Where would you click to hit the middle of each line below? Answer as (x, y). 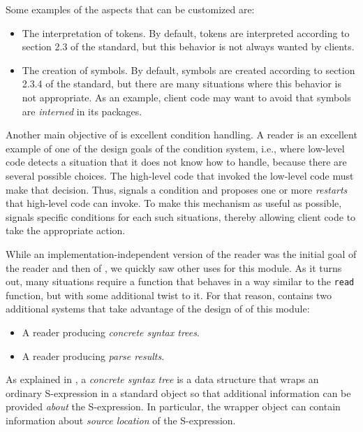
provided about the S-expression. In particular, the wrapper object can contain (173, 406)
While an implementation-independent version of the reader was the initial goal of (181, 253)
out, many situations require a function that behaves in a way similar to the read (180, 281)
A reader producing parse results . (93, 355)
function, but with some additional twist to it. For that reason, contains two (169, 295)
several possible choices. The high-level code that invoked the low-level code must (180, 175)
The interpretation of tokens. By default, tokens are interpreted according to (186, 33)
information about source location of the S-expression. (121, 420)
